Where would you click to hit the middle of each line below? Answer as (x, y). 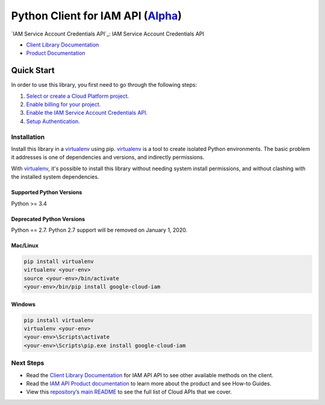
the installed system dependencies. (55, 177)
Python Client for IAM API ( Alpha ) (97, 16)
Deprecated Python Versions (48, 219)
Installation (28, 137)
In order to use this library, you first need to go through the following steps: (104, 85)
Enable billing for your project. (63, 104)
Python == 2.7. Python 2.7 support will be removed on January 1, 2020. (99, 230)
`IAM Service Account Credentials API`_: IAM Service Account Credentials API (108, 34)
